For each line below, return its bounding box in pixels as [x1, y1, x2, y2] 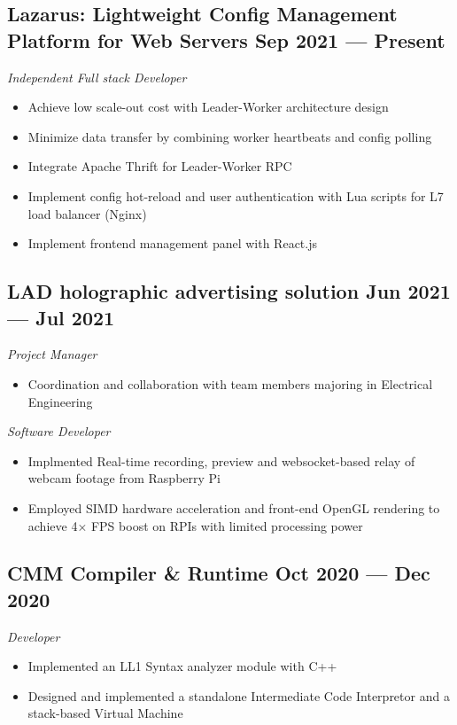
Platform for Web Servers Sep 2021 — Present [7, 26, 445, 53]
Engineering [27, 392, 93, 410]
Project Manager [7, 345, 97, 363]
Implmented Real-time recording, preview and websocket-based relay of [27, 451, 415, 470]
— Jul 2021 [7, 303, 115, 331]
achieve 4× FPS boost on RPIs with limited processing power [27, 516, 363, 534]
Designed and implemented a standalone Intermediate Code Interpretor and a [27, 686, 450, 705]
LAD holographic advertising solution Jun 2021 [7, 277, 451, 305]
